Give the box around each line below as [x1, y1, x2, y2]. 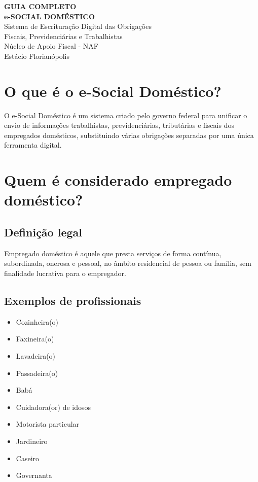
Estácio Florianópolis [4, 50, 69, 61]
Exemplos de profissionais [4, 293, 141, 308]
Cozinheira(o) [16, 316, 59, 327]
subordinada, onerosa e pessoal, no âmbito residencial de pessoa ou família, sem [4, 258, 251, 268]
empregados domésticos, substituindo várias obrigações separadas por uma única [4, 129, 254, 140]
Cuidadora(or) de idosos [16, 401, 91, 412]
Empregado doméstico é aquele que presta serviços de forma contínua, [4, 248, 222, 258]
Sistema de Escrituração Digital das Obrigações [4, 21, 152, 31]
